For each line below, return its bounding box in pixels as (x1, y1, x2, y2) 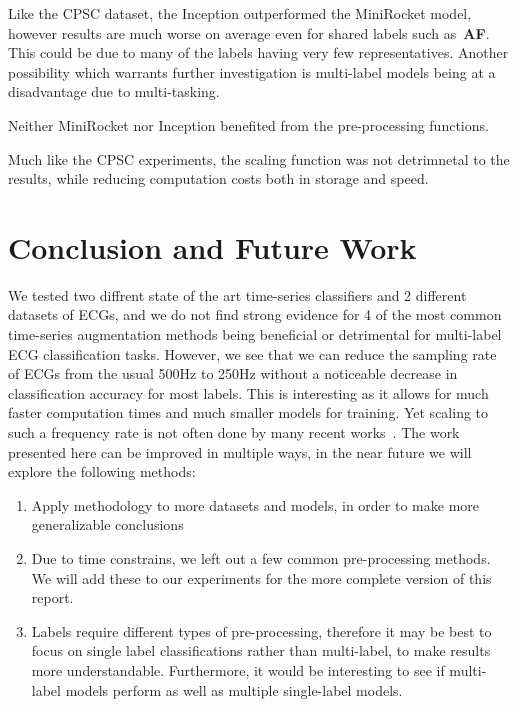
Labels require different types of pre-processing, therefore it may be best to (31, 620, 492, 641)
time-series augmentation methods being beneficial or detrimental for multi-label (8, 324, 502, 345)
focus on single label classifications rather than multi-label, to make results (31, 640, 491, 661)
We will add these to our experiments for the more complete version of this (31, 567, 492, 588)
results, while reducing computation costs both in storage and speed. (8, 168, 429, 189)
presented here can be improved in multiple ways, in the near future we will (8, 441, 472, 462)
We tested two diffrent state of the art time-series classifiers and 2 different (8, 284, 467, 305)
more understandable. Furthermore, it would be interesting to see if (31, 659, 445, 680)
